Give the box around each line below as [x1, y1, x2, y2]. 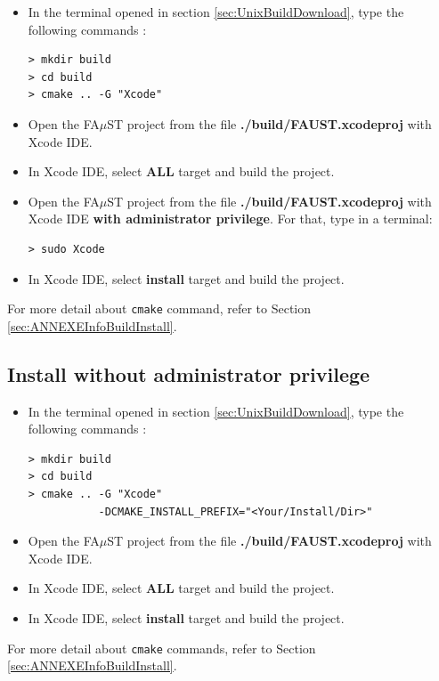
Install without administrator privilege [7, 360, 370, 387]
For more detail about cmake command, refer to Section [7, 299, 312, 318]
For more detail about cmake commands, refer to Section [7, 638, 316, 657]
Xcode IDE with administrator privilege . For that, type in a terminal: [28, 209, 433, 228]
